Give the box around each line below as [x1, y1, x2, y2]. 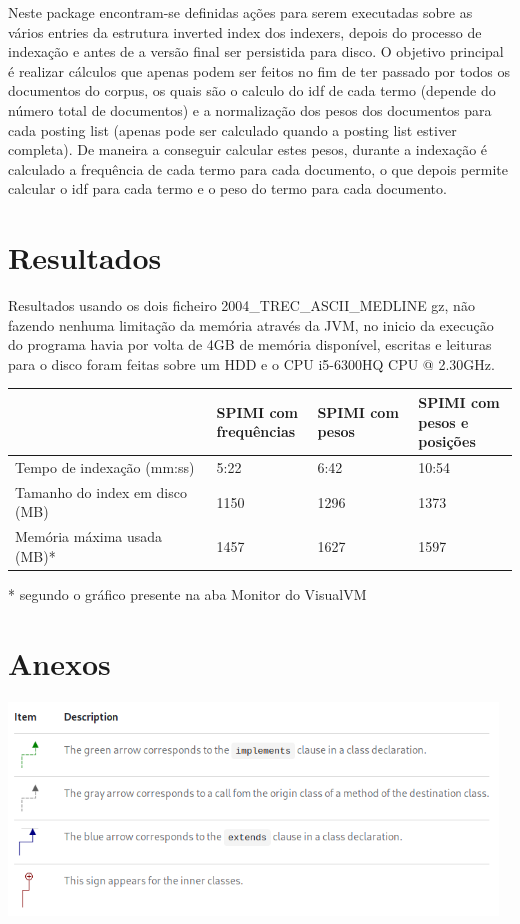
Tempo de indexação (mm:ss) [15, 456, 195, 477]
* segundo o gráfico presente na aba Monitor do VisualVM [8, 583, 367, 604]
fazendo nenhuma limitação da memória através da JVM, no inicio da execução [8, 314, 494, 335]
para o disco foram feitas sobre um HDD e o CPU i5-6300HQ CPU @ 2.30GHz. [8, 353, 495, 374]
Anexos [8, 642, 111, 683]
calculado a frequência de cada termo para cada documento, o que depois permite [8, 158, 508, 179]
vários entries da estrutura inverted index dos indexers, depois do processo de [8, 21, 482, 42]
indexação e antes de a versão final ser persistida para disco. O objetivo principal [8, 41, 504, 62]
